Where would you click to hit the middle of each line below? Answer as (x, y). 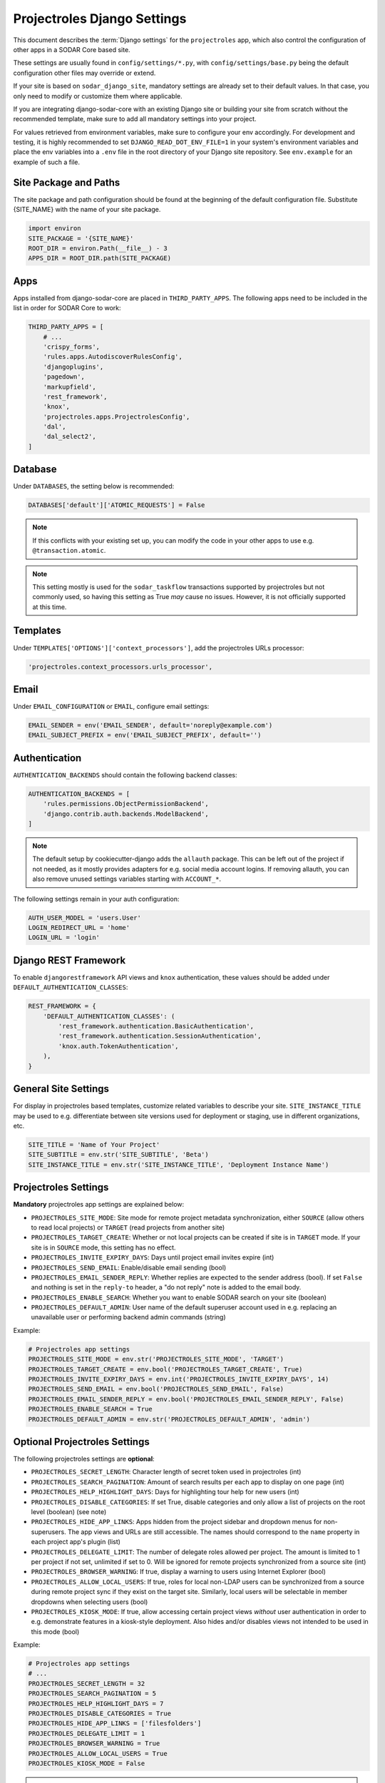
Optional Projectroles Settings (81, 1442)
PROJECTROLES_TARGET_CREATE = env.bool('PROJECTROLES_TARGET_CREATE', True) (165, 1369)
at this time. (50, 607)
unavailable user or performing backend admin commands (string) (128, 1317)
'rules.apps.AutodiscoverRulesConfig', (113, 357)
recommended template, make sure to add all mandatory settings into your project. (135, 119)
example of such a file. (47, 162)
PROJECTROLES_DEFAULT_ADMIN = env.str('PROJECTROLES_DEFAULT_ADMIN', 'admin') (169, 1419)
